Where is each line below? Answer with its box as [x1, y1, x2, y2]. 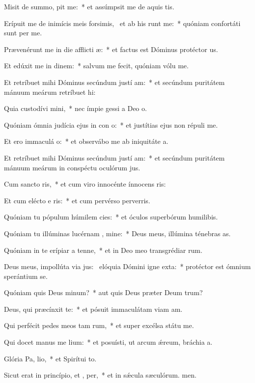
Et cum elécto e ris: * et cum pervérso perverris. [4, 195, 150, 205]
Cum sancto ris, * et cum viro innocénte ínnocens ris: [4, 179, 166, 189]
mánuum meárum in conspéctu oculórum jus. [4, 162, 141, 172]
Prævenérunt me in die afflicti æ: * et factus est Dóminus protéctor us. [4, 44, 218, 54]
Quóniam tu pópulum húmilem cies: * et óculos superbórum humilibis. [4, 212, 218, 222]
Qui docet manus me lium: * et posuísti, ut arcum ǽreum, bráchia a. [4, 337, 213, 347]
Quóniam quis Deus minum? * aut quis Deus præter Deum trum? [4, 287, 203, 298]
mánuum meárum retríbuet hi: [4, 86, 96, 97]
